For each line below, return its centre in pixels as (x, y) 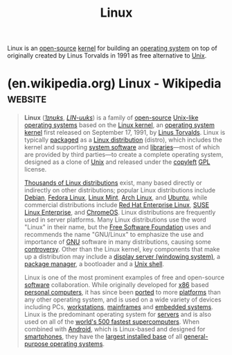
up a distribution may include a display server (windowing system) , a (122, 257)
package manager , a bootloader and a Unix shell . (94, 264)
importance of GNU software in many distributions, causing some (117, 242)
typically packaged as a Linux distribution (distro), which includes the (123, 140)
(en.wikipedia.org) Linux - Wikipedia (114, 84)
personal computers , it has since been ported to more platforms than (122, 292)
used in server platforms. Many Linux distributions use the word (115, 220)
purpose (36, 344)
